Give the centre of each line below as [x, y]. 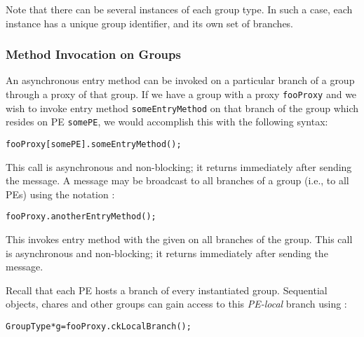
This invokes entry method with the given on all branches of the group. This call [179, 239]
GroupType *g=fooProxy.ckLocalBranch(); [99, 327]
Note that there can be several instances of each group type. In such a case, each [179, 9]
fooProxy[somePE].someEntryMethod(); [94, 144]
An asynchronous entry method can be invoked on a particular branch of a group [180, 80]
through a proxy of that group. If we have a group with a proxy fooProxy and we [181, 94]
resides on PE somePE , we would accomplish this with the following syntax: [167, 122]
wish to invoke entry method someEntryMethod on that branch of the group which [182, 108]
